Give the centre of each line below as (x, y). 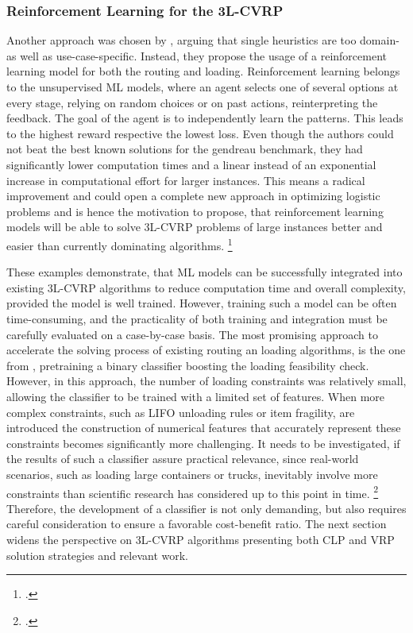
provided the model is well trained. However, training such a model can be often (202, 303)
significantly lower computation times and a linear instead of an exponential (191, 164)
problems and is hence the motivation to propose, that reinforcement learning (195, 211)
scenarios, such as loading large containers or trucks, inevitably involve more (192, 474)
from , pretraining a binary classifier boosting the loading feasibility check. (188, 365)
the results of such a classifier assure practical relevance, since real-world (183, 459)
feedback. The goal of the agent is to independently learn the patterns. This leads (205, 118)
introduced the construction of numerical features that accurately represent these (204, 428)
